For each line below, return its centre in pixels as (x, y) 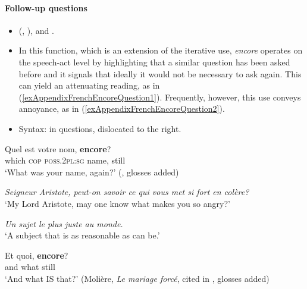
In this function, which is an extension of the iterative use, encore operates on (161, 50)
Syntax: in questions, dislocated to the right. (100, 128)
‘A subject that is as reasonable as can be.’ (82, 235)
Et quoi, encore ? (37, 255)
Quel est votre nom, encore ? (58, 148)
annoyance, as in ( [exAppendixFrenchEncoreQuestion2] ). (122, 109)
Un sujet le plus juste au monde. (64, 223)
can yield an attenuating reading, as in (89, 85)
